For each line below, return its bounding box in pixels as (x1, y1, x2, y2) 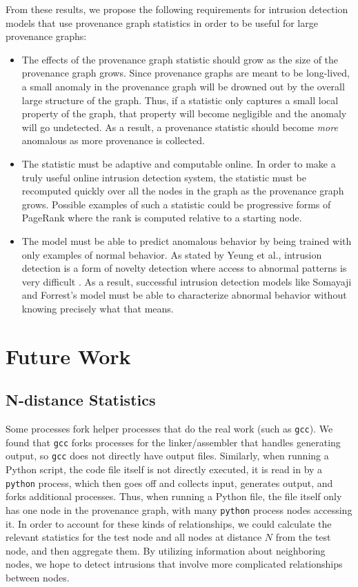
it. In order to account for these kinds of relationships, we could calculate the (6, 516, 332, 530)
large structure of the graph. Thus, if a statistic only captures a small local (21, 92, 339, 107)
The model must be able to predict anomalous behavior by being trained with (21, 233, 352, 248)
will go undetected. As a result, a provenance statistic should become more (21, 119, 338, 134)
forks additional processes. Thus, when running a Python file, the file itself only (6, 489, 342, 504)
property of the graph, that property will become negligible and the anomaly (21, 106, 347, 121)
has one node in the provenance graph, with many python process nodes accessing (6, 502, 352, 517)
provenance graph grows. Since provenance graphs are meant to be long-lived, (21, 66, 350, 80)
